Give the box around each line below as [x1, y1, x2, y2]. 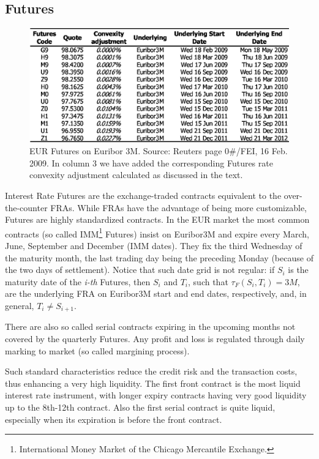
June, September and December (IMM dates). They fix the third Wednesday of [5, 239, 302, 252]
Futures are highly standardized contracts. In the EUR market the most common [5, 213, 310, 226]
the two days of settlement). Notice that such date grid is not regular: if [5, 263, 275, 276]
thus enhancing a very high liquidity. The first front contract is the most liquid [5, 376, 301, 389]
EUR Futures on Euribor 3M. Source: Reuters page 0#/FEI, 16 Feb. [29, 144, 288, 157]
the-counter [5, 201, 48, 214]
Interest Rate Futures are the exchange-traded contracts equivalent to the [5, 188, 282, 201]
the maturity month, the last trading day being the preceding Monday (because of [5, 251, 313, 264]
